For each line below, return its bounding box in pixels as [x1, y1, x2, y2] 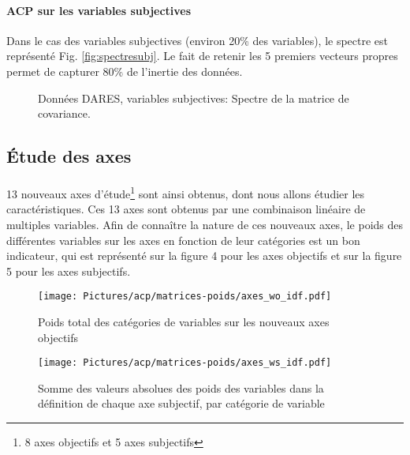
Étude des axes [6, 144, 132, 168]
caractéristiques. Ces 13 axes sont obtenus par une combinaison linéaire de [6, 201, 366, 217]
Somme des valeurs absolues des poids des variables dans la [38, 379, 324, 396]
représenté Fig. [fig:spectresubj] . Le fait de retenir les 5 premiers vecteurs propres [6, 47, 398, 64]
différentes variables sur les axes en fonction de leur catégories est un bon [6, 231, 360, 248]
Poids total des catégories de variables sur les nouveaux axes [38, 314, 330, 330]
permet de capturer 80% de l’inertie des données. [6, 62, 243, 79]
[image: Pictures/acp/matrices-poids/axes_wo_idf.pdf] [38, 291, 332, 303]
